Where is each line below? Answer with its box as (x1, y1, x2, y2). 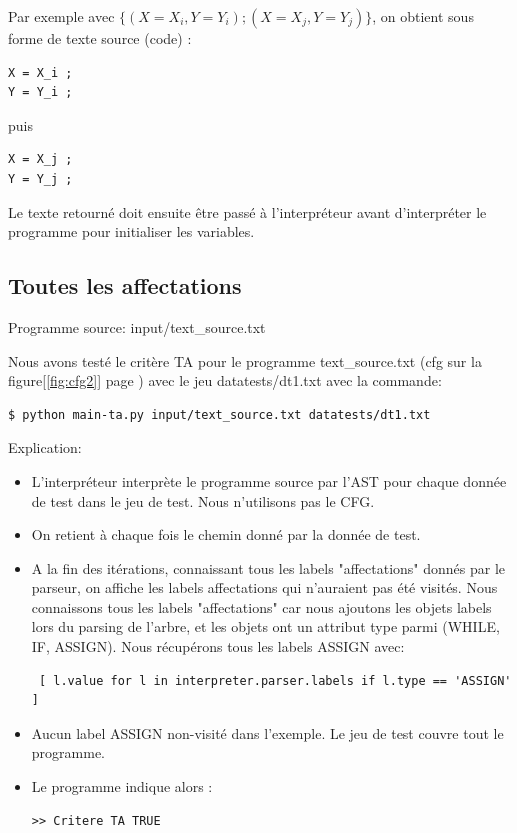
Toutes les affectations (8, 270, 242, 301)
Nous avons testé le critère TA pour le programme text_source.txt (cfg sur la (8, 350, 482, 371)
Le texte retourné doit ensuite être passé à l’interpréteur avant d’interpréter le (8, 201, 487, 222)
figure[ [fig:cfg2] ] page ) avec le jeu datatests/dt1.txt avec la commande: (8, 370, 442, 391)
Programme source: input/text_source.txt (8, 316, 266, 337)
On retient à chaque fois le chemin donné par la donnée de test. (31, 524, 421, 545)
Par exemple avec (8, 6, 115, 26)
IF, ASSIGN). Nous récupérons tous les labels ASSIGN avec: (31, 636, 405, 657)
